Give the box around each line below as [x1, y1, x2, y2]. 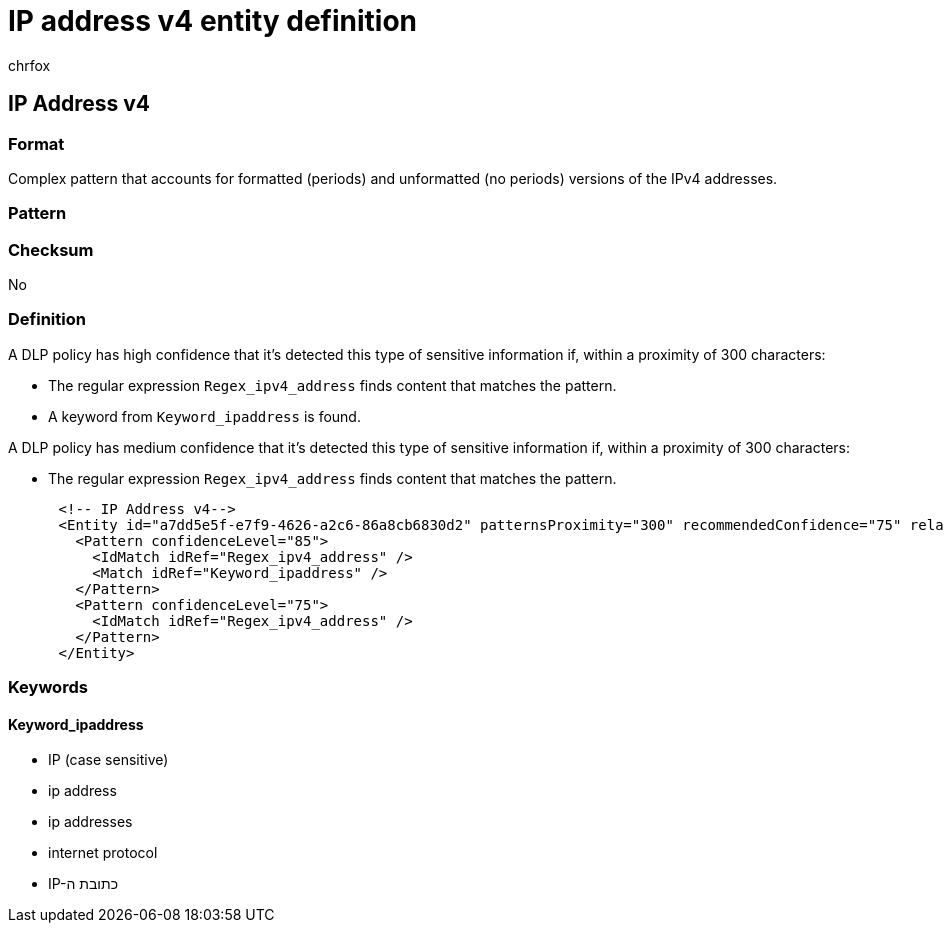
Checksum [8, 239, 94, 260]
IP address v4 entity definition [8, 4, 418, 38]
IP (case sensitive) [48, 751, 169, 769]
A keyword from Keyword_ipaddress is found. [48, 407, 361, 425]
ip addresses [48, 813, 133, 831]
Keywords [8, 677, 88, 698]
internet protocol [48, 844, 158, 862]
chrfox [8, 56, 51, 74]
